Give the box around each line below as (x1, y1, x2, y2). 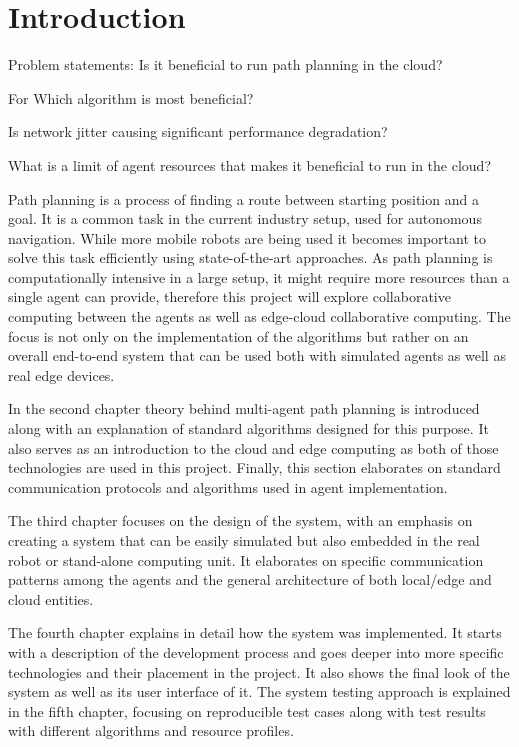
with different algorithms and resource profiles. (8, 720, 294, 741)
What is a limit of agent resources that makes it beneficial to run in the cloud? (8, 154, 492, 175)
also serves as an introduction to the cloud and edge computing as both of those (8, 437, 499, 458)
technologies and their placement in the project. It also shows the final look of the (8, 661, 510, 682)
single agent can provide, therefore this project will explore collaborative (8, 286, 451, 307)
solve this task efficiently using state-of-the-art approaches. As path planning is (8, 247, 493, 268)
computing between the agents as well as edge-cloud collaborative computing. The (8, 306, 511, 327)
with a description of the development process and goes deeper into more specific (8, 641, 504, 662)
